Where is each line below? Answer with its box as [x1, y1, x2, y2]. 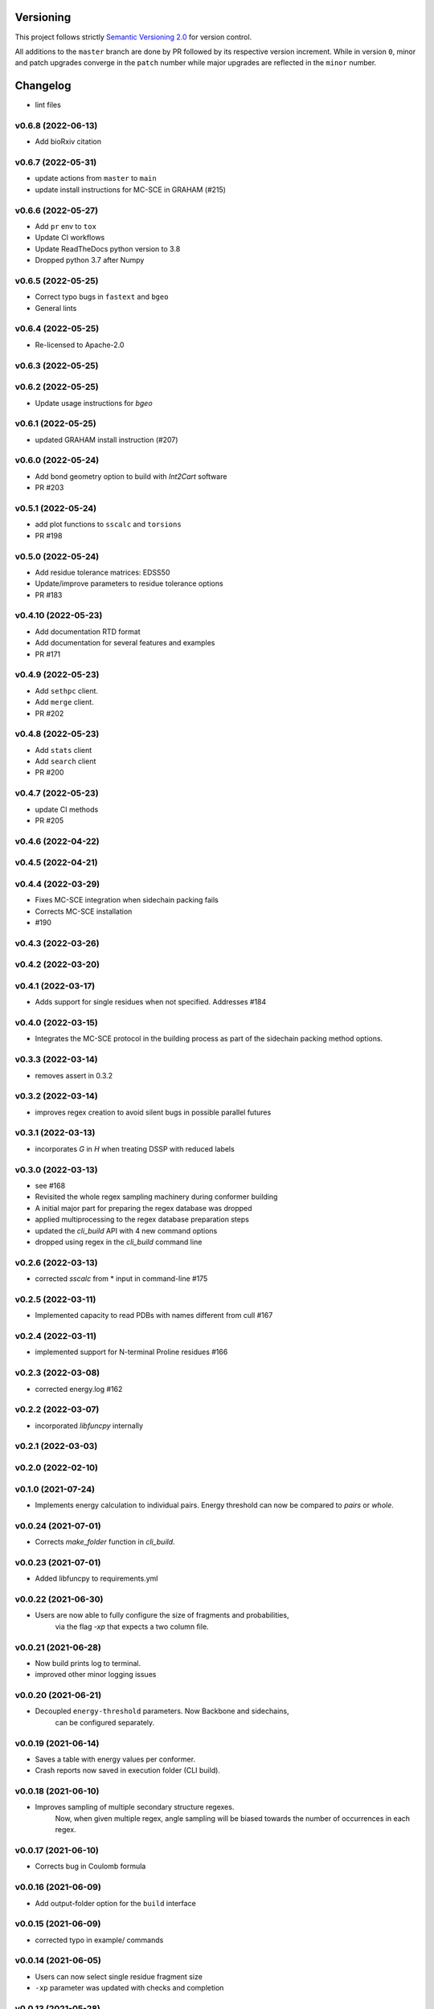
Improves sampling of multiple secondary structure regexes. [35, 1802, 235, 1812]
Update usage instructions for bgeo [35, 398, 153, 407]
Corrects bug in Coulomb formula [35, 1861, 146, 1872]
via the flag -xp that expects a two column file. [55, 1622, 209, 1631]
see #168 [35, 1181, 66, 1190]
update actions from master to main [35, 174, 157, 183]
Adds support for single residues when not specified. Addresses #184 [35, 997, 267, 1007]
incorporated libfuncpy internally [35, 1421, 144, 1430]
